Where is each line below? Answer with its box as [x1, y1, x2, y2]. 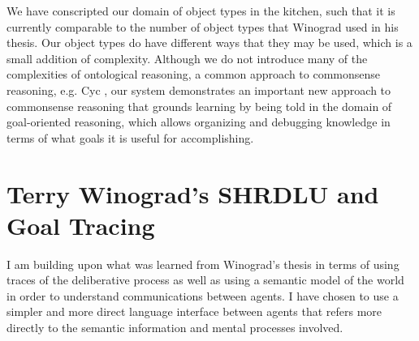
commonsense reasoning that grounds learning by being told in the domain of [6, 97, 392, 114]
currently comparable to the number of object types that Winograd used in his [6, 18, 399, 35]
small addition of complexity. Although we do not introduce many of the [6, 49, 368, 66]
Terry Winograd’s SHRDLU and [6, 177, 379, 210]
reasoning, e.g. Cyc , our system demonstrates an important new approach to [6, 81, 391, 98]
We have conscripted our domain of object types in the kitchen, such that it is [6, 2, 395, 19]
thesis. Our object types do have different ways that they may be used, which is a [6, 34, 413, 51]
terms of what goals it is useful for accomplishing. [6, 129, 254, 146]
